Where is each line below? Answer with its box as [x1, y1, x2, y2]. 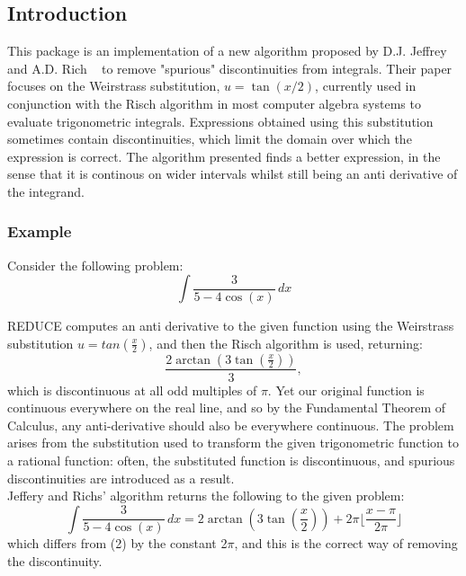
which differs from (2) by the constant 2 [7, 534, 228, 553]
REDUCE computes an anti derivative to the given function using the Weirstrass [7, 315, 454, 334]
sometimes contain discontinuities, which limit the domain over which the [7, 129, 412, 148]
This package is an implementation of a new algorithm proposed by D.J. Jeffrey [7, 41, 447, 60]
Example [7, 220, 72, 243]
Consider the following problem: [7, 255, 184, 274]
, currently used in [315, 76, 417, 95]
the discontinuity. [7, 551, 103, 570]
